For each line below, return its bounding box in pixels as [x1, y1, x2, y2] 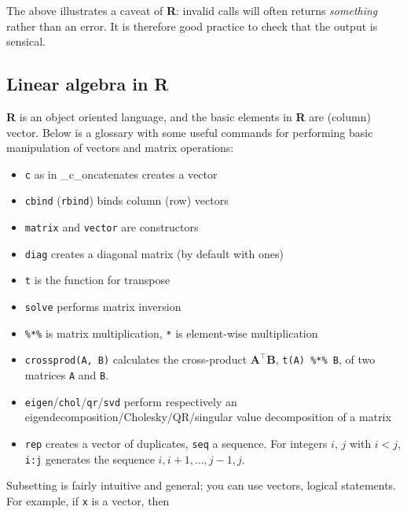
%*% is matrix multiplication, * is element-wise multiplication [24, 324, 318, 341]
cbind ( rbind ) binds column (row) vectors [24, 192, 229, 209]
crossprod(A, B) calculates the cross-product [24, 351, 247, 368]
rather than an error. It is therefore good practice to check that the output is [6, 17, 378, 34]
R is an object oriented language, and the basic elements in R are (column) [6, 108, 371, 124]
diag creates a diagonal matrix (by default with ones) [24, 245, 284, 261]
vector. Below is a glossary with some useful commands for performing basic [6, 124, 373, 140]
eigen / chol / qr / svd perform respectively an [24, 393, 237, 409]
